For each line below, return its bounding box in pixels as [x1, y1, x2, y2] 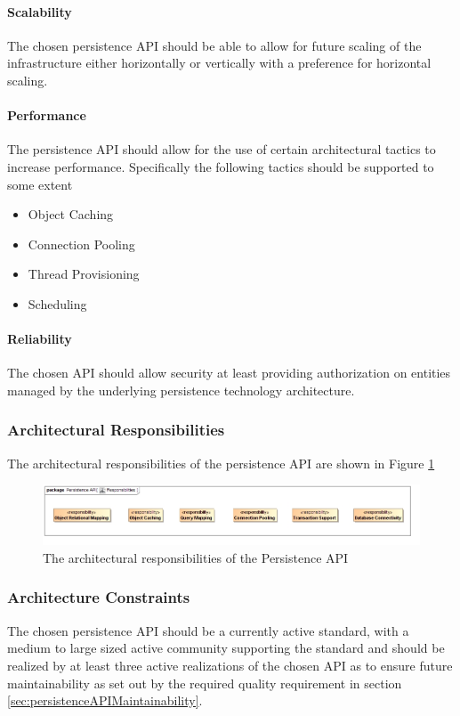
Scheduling [28, 294, 87, 313]
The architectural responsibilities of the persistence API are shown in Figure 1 [7, 453, 435, 472]
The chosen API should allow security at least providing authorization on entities [7, 363, 451, 382]
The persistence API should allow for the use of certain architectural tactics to [7, 140, 436, 159]
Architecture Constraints [7, 586, 190, 608]
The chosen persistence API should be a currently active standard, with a [7, 621, 409, 639]
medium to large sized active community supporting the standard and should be [7, 639, 445, 657]
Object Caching [28, 205, 114, 224]
